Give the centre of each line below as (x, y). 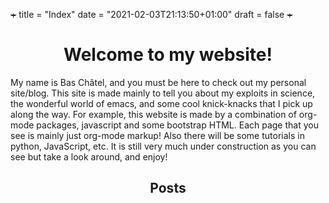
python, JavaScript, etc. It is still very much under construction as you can (163, 146)
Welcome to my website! (168, 55)
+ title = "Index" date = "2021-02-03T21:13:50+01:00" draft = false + (151, 14)
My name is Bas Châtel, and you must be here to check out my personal (158, 82)
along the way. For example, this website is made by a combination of (153, 114)
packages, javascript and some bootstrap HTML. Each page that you (177, 125)
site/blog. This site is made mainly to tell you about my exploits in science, (163, 93)
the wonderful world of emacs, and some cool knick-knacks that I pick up (161, 103)
